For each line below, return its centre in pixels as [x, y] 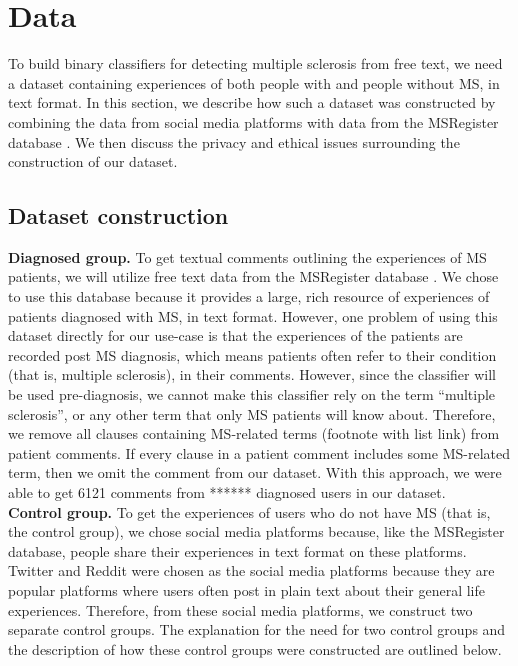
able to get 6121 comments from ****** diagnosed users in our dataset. [227, 492]
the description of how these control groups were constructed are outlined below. [255, 648]
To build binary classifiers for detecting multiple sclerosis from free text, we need [255, 63]
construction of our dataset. [93, 161]
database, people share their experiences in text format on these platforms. [237, 550]
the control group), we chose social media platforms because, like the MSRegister [256, 531]
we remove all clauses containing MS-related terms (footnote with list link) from [254, 433]
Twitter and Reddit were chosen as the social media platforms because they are [251, 570]
